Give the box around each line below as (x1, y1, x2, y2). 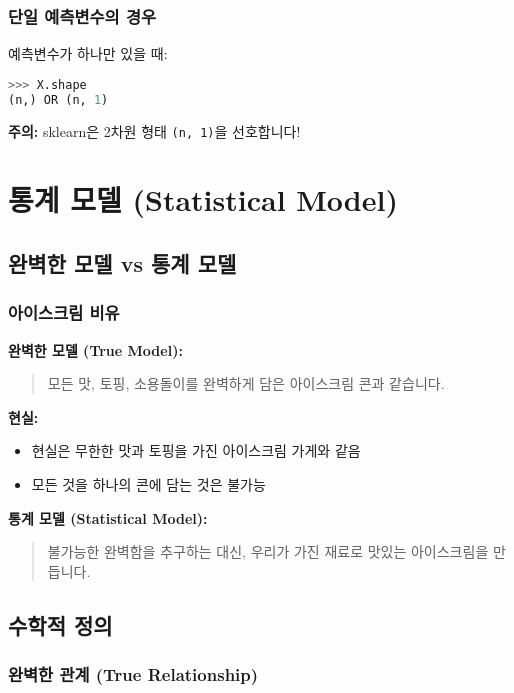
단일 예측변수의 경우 (8, 3, 156, 28)
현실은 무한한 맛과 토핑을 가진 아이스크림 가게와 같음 (31, 440, 361, 461)
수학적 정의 (8, 609, 113, 640)
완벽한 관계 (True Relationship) (8, 662, 259, 687)
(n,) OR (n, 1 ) (8, 92, 109, 107)
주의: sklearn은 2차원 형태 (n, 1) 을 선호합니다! (8, 120, 301, 141)
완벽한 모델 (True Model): (8, 339, 183, 360)
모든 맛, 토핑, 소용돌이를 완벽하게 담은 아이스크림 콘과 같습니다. (47, 373, 445, 394)
